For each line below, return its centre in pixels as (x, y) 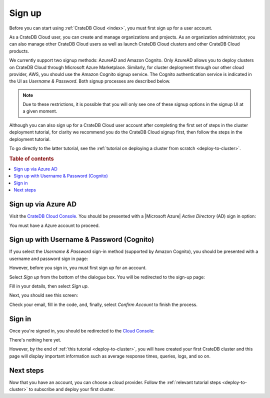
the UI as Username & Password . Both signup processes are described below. (90, 81)
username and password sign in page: (49, 258)
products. (19, 51)
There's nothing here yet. (35, 340)
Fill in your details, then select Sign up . (49, 286)
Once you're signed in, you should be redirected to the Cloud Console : (82, 330)
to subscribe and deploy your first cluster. (72, 389)
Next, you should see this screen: (44, 295)
